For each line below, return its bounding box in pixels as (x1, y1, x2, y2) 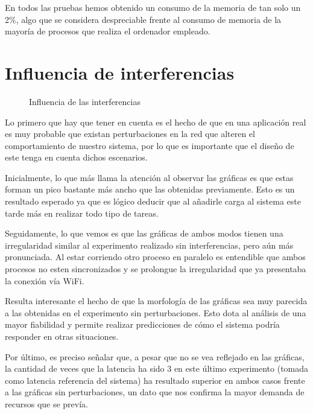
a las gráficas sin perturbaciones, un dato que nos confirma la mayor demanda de (5, 386, 305, 398)
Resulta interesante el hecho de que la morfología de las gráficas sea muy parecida (5, 295, 308, 307)
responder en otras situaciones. (5, 330, 119, 342)
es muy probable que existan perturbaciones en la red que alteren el (5, 127, 255, 140)
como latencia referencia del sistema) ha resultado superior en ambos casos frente (5, 374, 305, 386)
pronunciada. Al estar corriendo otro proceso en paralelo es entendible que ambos (5, 250, 306, 263)
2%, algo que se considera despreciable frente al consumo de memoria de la (5, 13, 282, 25)
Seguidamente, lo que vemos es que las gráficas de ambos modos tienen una (5, 227, 283, 240)
